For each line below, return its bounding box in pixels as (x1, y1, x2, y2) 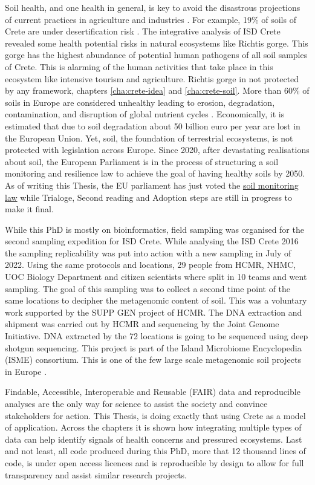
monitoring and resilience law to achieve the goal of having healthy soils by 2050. (5, 167, 305, 180)
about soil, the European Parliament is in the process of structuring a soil (5, 155, 279, 168)
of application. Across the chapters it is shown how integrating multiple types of (5, 421, 302, 434)
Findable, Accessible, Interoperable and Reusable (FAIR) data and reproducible (5, 385, 300, 398)
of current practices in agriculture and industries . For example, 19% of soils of (5, 13, 296, 25)
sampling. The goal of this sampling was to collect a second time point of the (5, 282, 291, 295)
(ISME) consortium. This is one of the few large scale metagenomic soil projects (5, 353, 301, 366)
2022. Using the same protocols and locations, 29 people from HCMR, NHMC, (5, 258, 296, 271)
